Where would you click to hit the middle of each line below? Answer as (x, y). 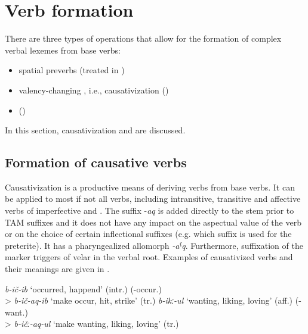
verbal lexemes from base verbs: (63, 50)
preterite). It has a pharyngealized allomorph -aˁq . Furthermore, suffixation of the (154, 245)
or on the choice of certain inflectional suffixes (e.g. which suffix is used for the (148, 234)
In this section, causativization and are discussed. (95, 130)
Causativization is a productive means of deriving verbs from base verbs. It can (150, 187)
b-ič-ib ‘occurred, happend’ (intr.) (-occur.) (83, 288)
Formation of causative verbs (96, 162)
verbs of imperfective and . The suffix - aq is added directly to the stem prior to (150, 210)
